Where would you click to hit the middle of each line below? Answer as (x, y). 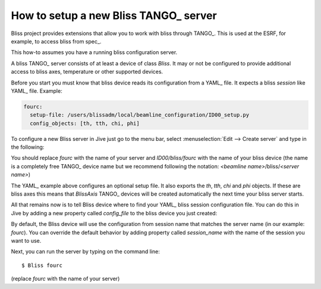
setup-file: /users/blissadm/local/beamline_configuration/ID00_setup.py (140, 115)
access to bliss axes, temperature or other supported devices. (87, 72)
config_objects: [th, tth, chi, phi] (85, 123)
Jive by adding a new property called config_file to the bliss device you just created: (114, 213)
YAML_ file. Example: (37, 91)
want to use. (26, 240)
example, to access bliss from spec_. (56, 41)
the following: (28, 147)
